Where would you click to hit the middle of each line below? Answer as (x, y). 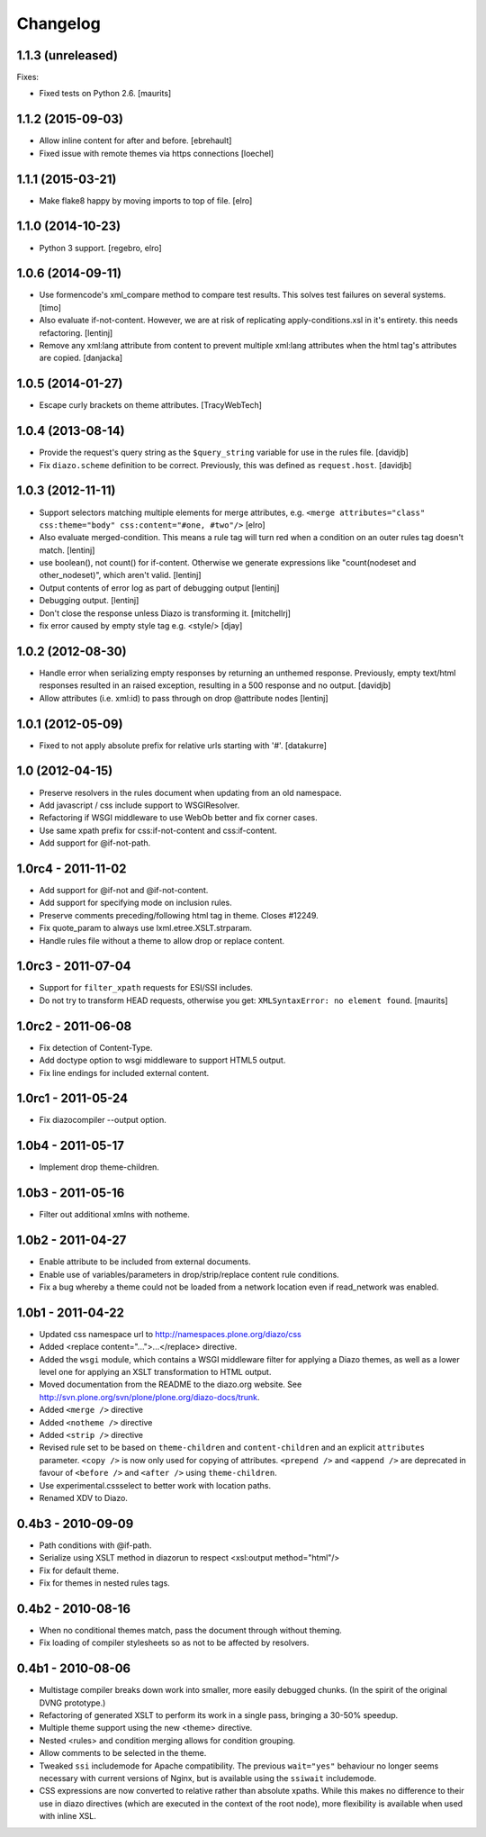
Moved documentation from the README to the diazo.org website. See (171, 1385)
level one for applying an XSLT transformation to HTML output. (155, 1372)
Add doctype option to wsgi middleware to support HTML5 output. (162, 1060)
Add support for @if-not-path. (95, 843)
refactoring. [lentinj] (76, 332)
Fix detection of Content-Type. (96, 1047)
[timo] (50, 307)
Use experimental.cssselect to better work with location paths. (155, 1485)
